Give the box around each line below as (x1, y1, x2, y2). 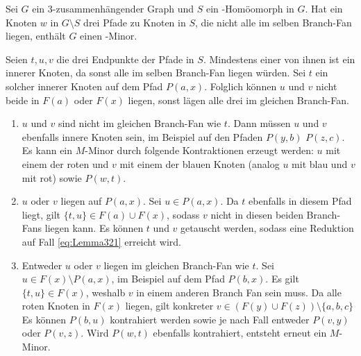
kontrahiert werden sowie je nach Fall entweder (110, 312, 310, 326)
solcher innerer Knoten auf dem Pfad (6, 78, 163, 93)
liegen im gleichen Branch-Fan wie (103, 257, 249, 272)
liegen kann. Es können (44, 221, 144, 235)
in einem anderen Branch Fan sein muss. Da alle (136, 285, 342, 299)
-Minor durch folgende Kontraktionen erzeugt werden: (85, 143, 314, 158)
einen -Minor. (80, 28, 137, 43)
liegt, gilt (22, 207, 61, 221)
